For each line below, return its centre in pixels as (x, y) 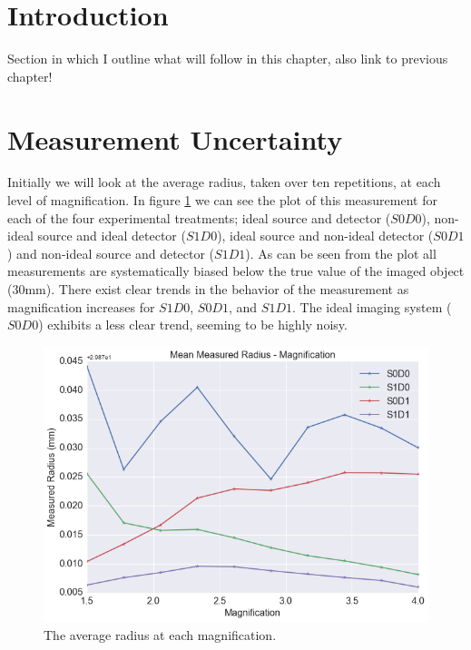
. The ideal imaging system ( (372, 306)
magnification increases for (81, 306)
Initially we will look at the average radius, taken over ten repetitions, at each (224, 182)
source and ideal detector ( (112, 236)
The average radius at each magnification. (160, 634)
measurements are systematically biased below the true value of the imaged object (236, 271)
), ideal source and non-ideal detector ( (325, 236)
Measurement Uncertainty (175, 138)
